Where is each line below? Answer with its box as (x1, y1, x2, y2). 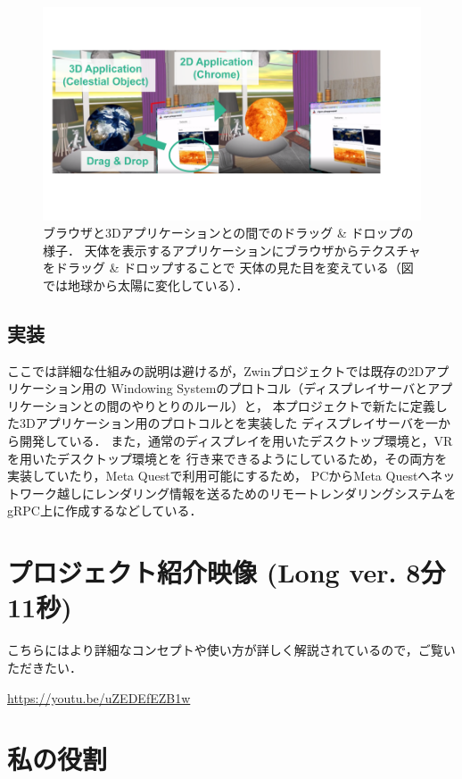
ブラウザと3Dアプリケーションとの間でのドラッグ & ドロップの (43, 223, 414, 242)
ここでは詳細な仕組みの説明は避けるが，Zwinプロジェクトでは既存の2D (7, 361, 425, 380)
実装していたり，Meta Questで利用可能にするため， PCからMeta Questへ (7, 466, 431, 485)
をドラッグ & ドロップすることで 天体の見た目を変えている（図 (43, 258, 414, 277)
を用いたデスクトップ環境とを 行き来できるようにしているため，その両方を (7, 448, 448, 467)
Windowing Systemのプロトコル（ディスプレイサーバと (111, 379, 428, 398)
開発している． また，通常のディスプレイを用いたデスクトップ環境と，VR (19, 431, 453, 450)
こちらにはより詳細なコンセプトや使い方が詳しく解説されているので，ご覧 (7, 641, 443, 659)
